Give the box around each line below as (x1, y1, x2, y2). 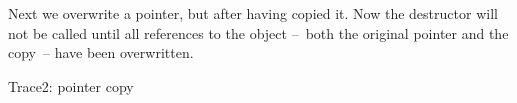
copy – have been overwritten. (8, 42, 194, 63)
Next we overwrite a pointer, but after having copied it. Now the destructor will (8, 3, 498, 23)
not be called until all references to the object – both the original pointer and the (8, 22, 509, 43)
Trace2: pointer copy (8, 75, 134, 96)
